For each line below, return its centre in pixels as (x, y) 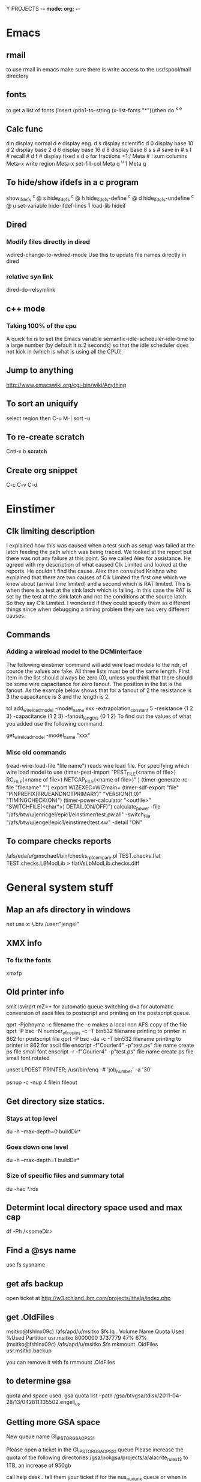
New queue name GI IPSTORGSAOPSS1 (50, 1437)
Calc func (25, 129)
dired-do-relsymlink (31, 290)
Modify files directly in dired (48, 241)
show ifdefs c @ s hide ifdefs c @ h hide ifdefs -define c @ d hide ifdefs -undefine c (100, 198)
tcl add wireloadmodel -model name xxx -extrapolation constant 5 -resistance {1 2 (100, 709)
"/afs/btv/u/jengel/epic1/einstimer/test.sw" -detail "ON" (74, 822)
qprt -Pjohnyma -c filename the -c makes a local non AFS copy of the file (97, 1024)
